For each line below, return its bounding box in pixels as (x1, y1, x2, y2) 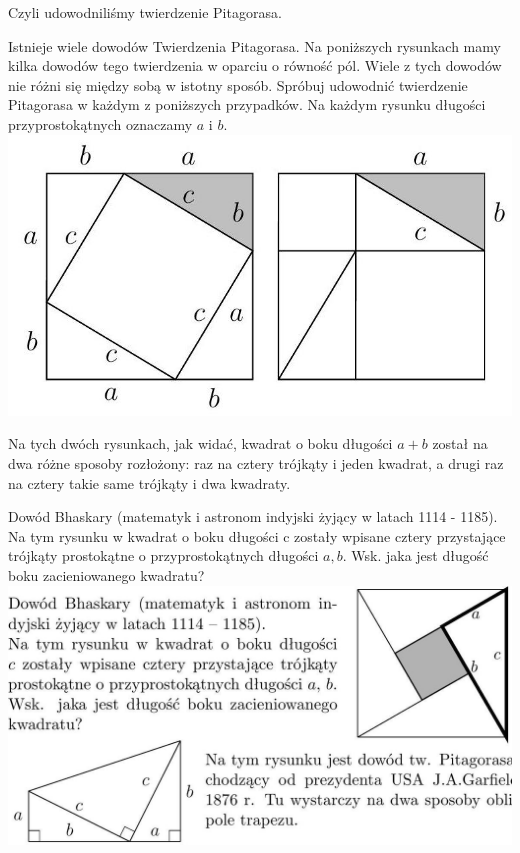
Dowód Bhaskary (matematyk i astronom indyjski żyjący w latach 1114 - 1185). (8, 506, 498, 527)
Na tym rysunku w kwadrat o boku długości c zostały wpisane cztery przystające (8, 525, 506, 546)
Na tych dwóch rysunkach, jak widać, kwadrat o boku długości (8, 433, 393, 454)
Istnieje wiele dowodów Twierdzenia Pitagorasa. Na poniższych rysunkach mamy (8, 35, 501, 56)
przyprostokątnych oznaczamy (8, 113, 193, 134)
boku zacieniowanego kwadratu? (8, 564, 205, 585)
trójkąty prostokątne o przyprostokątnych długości (8, 545, 319, 566)
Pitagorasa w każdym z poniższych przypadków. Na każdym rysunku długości (8, 94, 486, 115)
